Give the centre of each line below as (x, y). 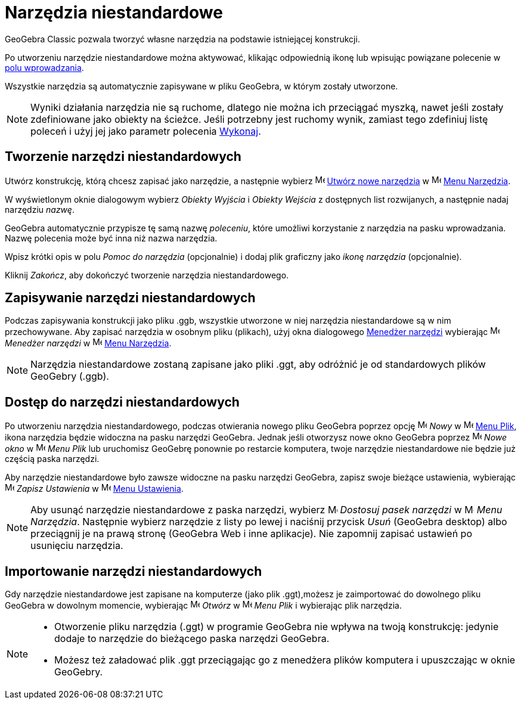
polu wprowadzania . (44, 67)
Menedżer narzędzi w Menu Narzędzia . (88, 343)
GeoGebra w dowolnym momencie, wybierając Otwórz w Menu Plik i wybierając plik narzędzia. (203, 606)
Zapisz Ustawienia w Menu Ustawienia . (100, 489)
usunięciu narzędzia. (77, 546)
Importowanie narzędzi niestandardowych (134, 571)
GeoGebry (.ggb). (70, 376)
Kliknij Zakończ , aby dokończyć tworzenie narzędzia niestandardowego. (147, 275)
